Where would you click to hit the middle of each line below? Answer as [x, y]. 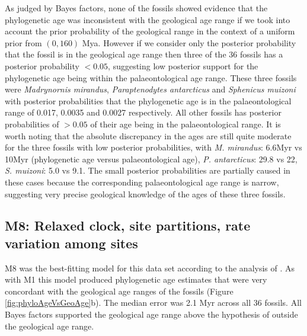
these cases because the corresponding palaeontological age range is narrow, [142, 182]
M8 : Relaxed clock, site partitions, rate [128, 225]
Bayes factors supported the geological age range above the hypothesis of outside [151, 314]
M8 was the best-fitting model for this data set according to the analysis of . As [150, 268]
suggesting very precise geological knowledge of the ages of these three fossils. [145, 193]
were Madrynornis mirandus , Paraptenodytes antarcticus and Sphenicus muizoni [150, 89]
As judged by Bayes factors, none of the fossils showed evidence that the [136, 8]
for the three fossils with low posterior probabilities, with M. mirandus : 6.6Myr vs [153, 147]
